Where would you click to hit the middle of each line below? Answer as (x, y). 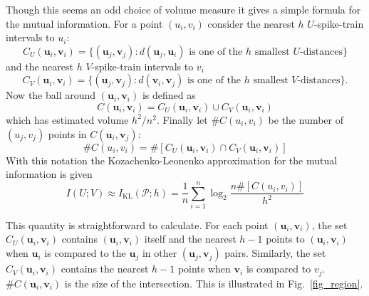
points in (67, 133)
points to (285, 239)
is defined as (169, 95)
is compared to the (85, 253)
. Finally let (182, 119)
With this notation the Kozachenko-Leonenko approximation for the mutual (172, 160)
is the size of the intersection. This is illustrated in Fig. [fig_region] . (214, 283)
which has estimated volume (67, 119)
